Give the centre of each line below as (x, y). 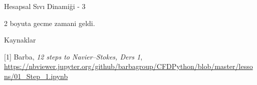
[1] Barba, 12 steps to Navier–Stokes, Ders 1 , (73, 56)
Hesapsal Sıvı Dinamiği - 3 (45, 6)
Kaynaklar (20, 40)
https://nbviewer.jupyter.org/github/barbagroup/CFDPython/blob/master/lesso (128, 66)
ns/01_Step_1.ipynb (36, 76)
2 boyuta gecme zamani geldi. (50, 23)
